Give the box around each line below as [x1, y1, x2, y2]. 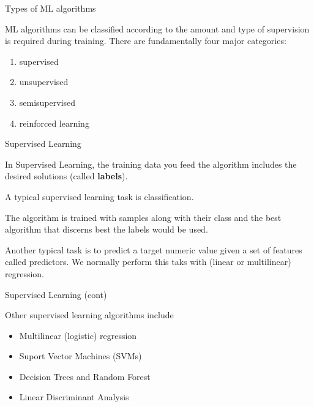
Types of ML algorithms [5, 2, 96, 14]
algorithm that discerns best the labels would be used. [5, 223, 208, 236]
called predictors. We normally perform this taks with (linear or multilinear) [5, 255, 291, 268]
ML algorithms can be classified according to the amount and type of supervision [5, 22, 310, 35]
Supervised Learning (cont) [5, 288, 107, 301]
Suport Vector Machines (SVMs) [19, 349, 142, 362]
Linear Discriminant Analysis [19, 390, 129, 403]
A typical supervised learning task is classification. [5, 190, 194, 203]
